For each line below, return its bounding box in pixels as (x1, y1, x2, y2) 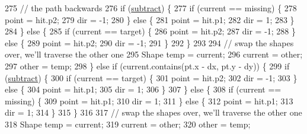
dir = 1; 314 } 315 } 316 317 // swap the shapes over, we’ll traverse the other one (5, 106, 302, 119)
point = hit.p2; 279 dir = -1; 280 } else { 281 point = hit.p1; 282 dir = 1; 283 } (5, 13, 295, 25)
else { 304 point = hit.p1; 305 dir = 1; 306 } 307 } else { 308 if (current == (5, 83, 282, 95)
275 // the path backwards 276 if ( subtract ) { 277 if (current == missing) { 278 (5, 2, 297, 14)
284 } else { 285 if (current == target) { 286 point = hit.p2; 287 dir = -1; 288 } (5, 25, 296, 37)
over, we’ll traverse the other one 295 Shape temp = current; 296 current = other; (5, 48, 303, 60)
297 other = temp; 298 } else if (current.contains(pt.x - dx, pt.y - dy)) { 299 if (5, 59, 290, 72)
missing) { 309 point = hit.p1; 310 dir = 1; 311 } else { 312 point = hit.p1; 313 (5, 94, 293, 107)
